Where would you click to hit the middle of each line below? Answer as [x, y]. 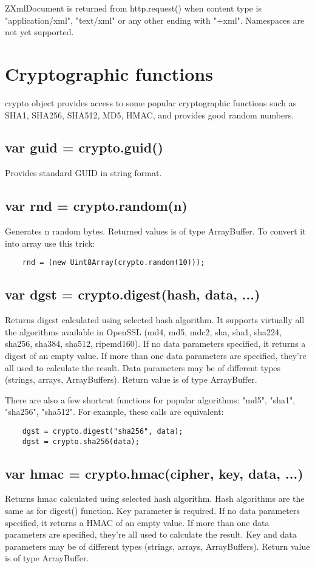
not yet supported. [39, 32]
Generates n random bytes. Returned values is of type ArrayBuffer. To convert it [155, 231]
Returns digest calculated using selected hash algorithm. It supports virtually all [155, 320]
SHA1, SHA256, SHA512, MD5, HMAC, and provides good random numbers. [150, 115]
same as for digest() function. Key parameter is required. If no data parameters [152, 510]
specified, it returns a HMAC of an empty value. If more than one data [137, 522]
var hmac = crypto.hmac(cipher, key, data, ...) [154, 473]
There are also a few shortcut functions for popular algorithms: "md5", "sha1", [150, 399]
